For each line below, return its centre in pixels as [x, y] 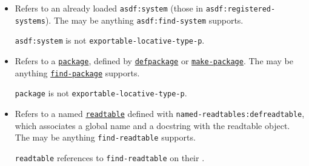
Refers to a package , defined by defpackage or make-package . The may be [154, 60]
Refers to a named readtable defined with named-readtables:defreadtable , [160, 113]
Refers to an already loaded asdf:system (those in [109, 8]
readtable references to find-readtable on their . [110, 157]
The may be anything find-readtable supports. [105, 137]
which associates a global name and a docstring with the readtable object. [152, 125]
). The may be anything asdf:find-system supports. [144, 20]
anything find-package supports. [77, 72]
